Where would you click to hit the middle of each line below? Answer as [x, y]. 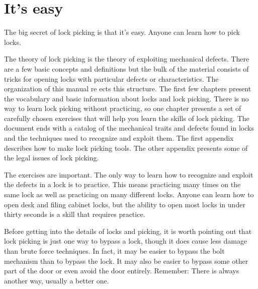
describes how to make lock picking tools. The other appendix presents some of [126, 148]
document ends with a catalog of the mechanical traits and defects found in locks [129, 128]
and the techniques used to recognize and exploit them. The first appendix [119, 138]
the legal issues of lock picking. [52, 158]
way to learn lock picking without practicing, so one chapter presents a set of [123, 108]
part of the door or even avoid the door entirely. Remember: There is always [122, 271]
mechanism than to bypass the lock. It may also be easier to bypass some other [126, 261]
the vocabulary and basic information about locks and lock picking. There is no [126, 98]
